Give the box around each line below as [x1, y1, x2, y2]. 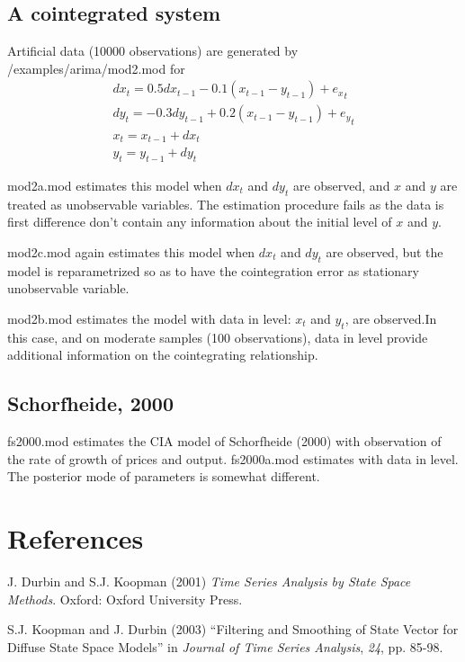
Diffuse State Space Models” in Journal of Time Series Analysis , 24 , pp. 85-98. [7, 637, 443, 656]
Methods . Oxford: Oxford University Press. [7, 589, 243, 608]
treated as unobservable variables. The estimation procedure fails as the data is [7, 194, 444, 213]
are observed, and [292, 176, 390, 195]
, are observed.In [344, 309, 437, 327]
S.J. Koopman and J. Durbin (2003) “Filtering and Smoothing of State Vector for [7, 620, 459, 639]
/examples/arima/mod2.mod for [7, 58, 185, 77]
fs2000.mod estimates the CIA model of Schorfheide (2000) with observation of [7, 432, 442, 451]
